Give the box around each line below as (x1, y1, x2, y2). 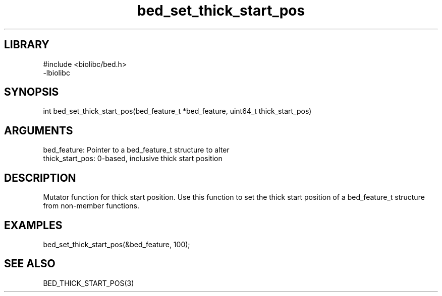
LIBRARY (4, 38, 49, 51)
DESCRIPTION (4, 171, 76, 184)
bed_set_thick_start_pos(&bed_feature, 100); (43, 240, 190, 249)
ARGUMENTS (4, 124, 73, 137)
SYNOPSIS (4, 86, 59, 99)
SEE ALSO (4, 257, 56, 270)
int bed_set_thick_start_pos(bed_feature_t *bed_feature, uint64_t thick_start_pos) (43, 107, 312, 116)
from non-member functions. (43, 201, 140, 210)
